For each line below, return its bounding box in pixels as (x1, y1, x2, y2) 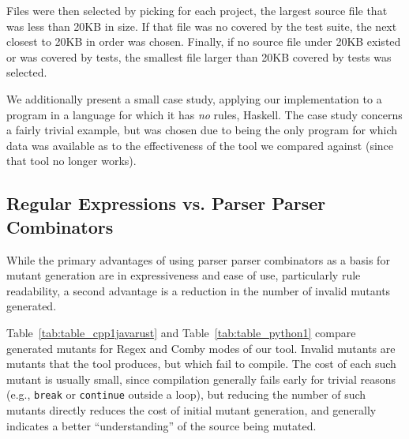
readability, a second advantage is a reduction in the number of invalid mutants (6, 282, 391, 298)
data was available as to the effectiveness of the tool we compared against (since (6, 137, 394, 153)
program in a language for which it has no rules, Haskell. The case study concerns (6, 106, 403, 122)
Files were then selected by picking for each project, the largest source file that (6, 2, 388, 18)
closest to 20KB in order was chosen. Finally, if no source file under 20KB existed (6, 33, 401, 50)
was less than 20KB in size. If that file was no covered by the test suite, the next (6, 17, 397, 34)
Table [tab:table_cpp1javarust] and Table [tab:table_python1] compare (6, 324, 356, 340)
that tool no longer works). (6, 152, 137, 169)
